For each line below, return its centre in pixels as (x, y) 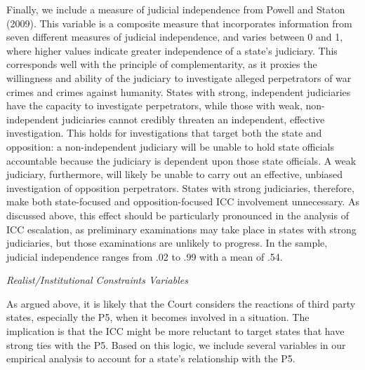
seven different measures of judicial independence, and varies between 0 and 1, (175, 37)
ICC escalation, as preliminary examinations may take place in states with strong (181, 229)
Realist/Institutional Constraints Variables (97, 280)
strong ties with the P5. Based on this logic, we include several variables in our (176, 344)
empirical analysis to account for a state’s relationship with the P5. (151, 358)
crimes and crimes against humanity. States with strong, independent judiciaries (179, 91)
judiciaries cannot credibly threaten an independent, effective (193, 119)
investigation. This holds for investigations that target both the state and (164, 133)
